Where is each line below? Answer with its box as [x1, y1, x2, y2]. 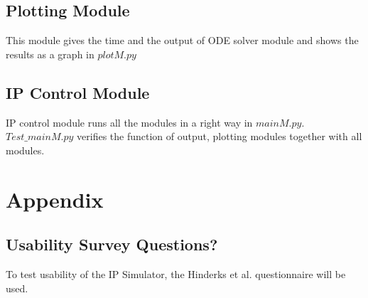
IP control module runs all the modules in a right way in [6, 115, 253, 129]
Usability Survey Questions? [6, 233, 218, 255]
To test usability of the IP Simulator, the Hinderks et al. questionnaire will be [6, 266, 346, 281]
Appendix [6, 184, 104, 213]
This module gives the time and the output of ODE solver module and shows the [6, 33, 359, 48]
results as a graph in [6, 46, 94, 61]
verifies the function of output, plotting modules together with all [77, 129, 362, 144]
